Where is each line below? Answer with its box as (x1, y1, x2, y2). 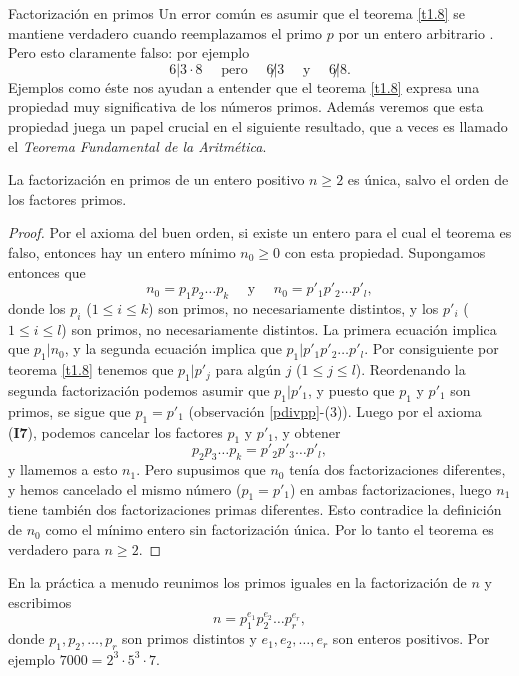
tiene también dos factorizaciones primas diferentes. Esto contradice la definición (8, 499, 502, 520)
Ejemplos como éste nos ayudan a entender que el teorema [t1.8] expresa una (8, 76, 480, 97)
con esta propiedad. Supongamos (284, 241, 486, 262)
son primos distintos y (122, 628, 257, 649)
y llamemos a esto (8, 459, 118, 480)
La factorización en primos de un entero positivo (8, 169, 305, 190)
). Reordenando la (355, 359, 466, 380)
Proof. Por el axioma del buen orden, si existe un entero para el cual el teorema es (8, 222, 512, 243)
